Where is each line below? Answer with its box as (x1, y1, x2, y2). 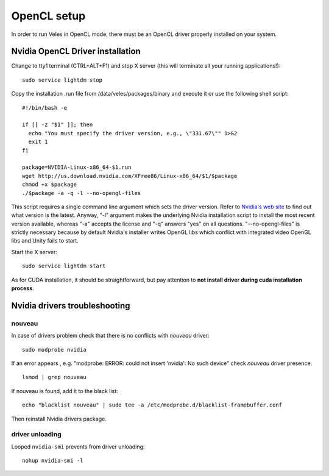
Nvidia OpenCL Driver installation (11, 46, 141, 57)
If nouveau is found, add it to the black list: (11, 387, 118, 394)
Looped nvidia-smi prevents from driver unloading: (11, 442, 145, 450)
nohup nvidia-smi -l (22, 457, 83, 464)
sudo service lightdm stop (22, 76, 103, 83)
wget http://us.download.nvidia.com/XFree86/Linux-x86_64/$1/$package (22, 172, 238, 179)
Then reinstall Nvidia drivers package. (11, 415, 107, 422)
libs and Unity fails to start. (11, 237, 79, 244)
